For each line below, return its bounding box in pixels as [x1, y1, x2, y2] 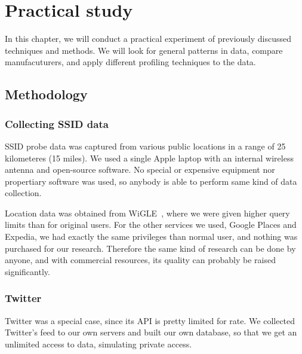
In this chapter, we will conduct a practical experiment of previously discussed [5, 32, 292, 45]
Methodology [5, 85, 88, 103]
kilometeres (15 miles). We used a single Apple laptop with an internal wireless [5, 151, 294, 164]
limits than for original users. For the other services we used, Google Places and [5, 218, 297, 231]
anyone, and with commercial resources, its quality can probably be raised [5, 254, 276, 266]
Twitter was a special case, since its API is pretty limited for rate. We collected [5, 314, 295, 326]
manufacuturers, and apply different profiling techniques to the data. [5, 56, 256, 68]
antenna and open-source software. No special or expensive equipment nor [5, 163, 275, 176]
